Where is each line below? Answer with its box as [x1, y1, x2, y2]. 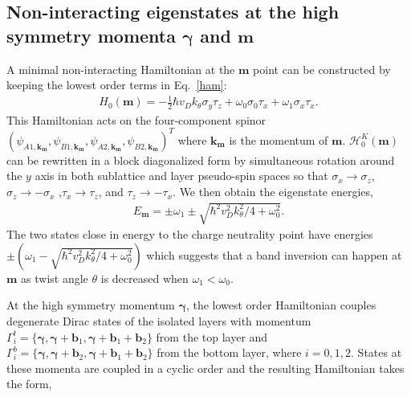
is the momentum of [229, 131, 328, 148]
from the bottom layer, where [157, 344, 302, 361]
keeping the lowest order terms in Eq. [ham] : [6, 76, 227, 93]
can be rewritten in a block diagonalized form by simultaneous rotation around [6, 151, 395, 168]
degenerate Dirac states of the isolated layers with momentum [6, 313, 311, 329]
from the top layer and [156, 328, 268, 345]
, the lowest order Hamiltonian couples [185, 297, 376, 313]
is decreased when [100, 269, 189, 286]
